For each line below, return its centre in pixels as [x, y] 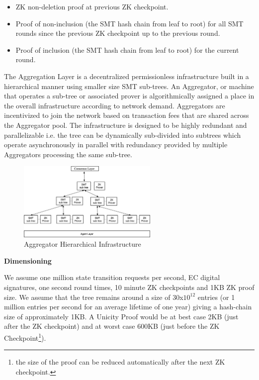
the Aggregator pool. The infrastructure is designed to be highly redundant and [126, 125]
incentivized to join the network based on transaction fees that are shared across [127, 115]
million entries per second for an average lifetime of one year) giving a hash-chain [128, 307]
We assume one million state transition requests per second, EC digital [112, 277]
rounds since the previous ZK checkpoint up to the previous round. [118, 33]
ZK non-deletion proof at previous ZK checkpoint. [92, 6]
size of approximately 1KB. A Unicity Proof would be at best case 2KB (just [121, 316]
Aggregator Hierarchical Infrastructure [83, 244]
